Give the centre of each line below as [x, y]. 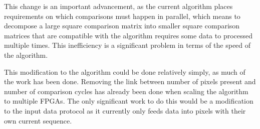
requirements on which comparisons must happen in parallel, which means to [122, 16]
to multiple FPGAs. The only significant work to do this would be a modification [129, 101]
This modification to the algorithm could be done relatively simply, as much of [125, 71]
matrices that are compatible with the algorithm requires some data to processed [128, 35]
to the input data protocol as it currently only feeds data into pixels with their [125, 110]
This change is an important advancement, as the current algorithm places [118, 6]
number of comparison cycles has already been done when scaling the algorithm [126, 91]
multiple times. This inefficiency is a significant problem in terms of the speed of [127, 45]
